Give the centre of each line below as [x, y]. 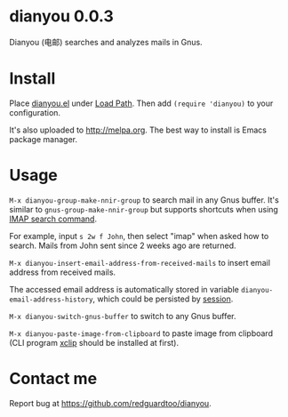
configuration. [35, 112]
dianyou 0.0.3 [61, 16]
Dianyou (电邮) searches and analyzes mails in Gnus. [106, 42]
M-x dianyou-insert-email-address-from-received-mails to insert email [140, 262]
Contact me [53, 379]
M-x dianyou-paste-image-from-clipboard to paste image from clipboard [141, 333]
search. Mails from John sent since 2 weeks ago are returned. [123, 245]
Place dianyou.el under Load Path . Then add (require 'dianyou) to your [141, 103]
